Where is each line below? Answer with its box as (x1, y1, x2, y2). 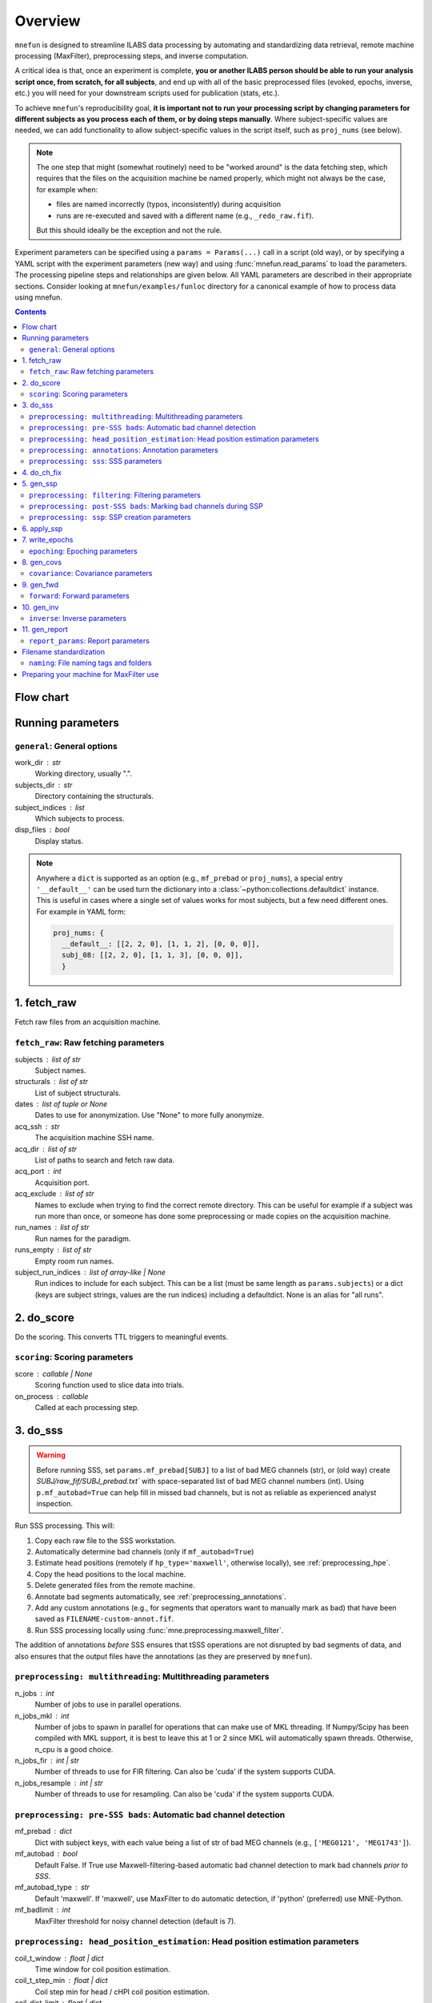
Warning (36, 1450, 66, 1460)
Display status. (34, 836, 84, 845)
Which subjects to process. (34, 813, 125, 823)
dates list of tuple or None (14, 1099, 108, 1109)
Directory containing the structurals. (34, 792, 154, 801)
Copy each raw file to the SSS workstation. (34, 1535, 176, 1546)
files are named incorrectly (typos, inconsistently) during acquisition (56, 199, 282, 209)
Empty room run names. (34, 1256, 114, 1266)
